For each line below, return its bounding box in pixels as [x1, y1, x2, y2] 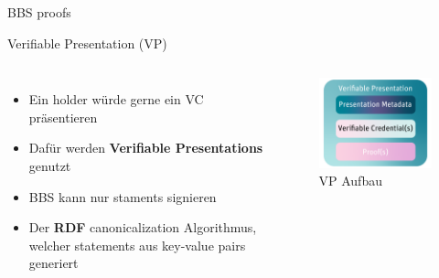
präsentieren [28, 107, 98, 126]
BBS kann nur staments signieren [28, 187, 217, 206]
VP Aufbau [318, 171, 382, 190]
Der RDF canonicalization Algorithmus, [28, 218, 257, 237]
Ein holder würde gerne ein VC [28, 90, 204, 109]
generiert [28, 253, 79, 273]
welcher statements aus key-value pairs [28, 235, 246, 254]
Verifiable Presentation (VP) [7, 33, 167, 52]
